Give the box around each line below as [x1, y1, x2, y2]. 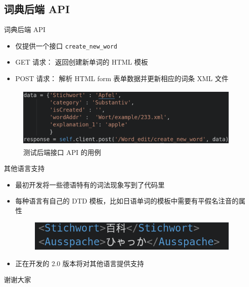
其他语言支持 [4, 163, 45, 173]
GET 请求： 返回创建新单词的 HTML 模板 [15, 57, 148, 67]
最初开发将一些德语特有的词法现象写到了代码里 [15, 179, 165, 189]
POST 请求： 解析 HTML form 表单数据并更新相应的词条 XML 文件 [15, 73, 229, 84]
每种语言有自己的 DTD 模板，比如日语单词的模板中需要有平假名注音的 [15, 196, 239, 206]
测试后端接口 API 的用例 [23, 147, 101, 157]
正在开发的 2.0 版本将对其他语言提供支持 [15, 258, 144, 268]
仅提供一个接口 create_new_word [15, 40, 117, 51]
